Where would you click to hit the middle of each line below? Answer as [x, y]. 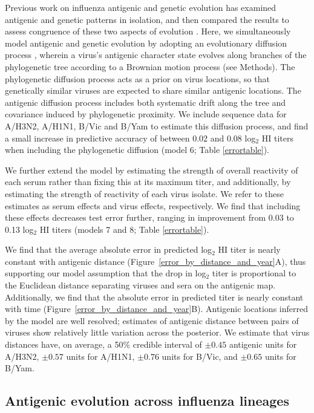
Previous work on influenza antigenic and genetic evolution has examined [141, 7]
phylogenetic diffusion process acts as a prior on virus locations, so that [137, 78]
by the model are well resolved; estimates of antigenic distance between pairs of [152, 320]
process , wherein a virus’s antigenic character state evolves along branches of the [156, 55]
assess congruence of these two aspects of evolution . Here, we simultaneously [148, 31]
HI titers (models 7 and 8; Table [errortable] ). [124, 229]
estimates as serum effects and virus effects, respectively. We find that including [153, 205]
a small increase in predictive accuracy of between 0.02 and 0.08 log [130, 138]
